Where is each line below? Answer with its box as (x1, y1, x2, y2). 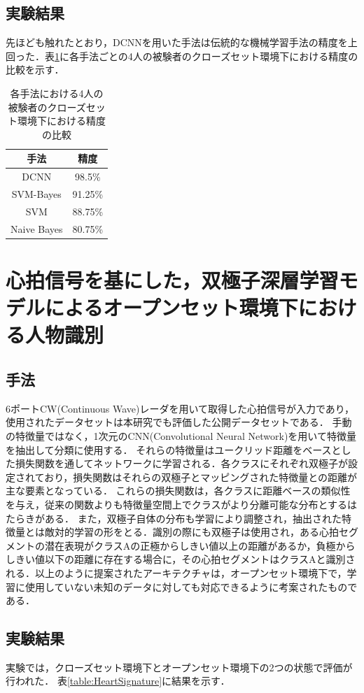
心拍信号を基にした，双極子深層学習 (6, 266, 339, 294)
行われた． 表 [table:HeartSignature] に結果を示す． (6, 673, 230, 688)
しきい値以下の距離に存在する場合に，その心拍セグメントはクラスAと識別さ (6, 552, 356, 566)
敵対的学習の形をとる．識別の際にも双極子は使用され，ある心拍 (44, 524, 339, 539)
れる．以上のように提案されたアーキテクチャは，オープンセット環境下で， (6, 565, 347, 580)
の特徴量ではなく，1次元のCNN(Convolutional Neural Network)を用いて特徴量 (6, 428, 356, 443)
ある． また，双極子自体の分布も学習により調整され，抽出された (44, 510, 342, 525)
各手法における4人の (10, 85, 104, 100)
